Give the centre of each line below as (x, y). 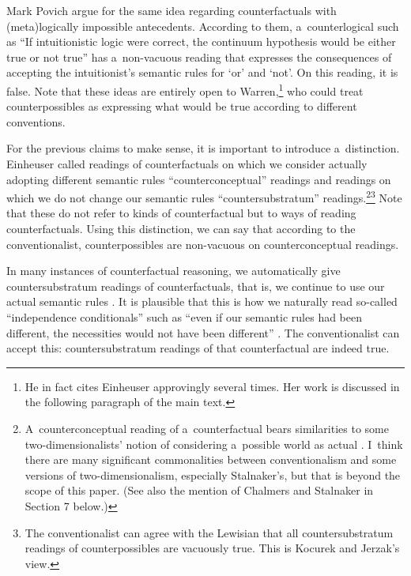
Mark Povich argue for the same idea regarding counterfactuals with (172, 10)
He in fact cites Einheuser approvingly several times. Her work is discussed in (212, 386)
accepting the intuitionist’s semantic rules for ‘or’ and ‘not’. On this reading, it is (202, 72)
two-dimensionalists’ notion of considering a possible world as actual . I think (214, 444)
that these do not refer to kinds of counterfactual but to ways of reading (181, 213)
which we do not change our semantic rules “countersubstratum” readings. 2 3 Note (204, 196)
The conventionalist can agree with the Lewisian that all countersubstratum (209, 532)
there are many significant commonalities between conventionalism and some (211, 459)
